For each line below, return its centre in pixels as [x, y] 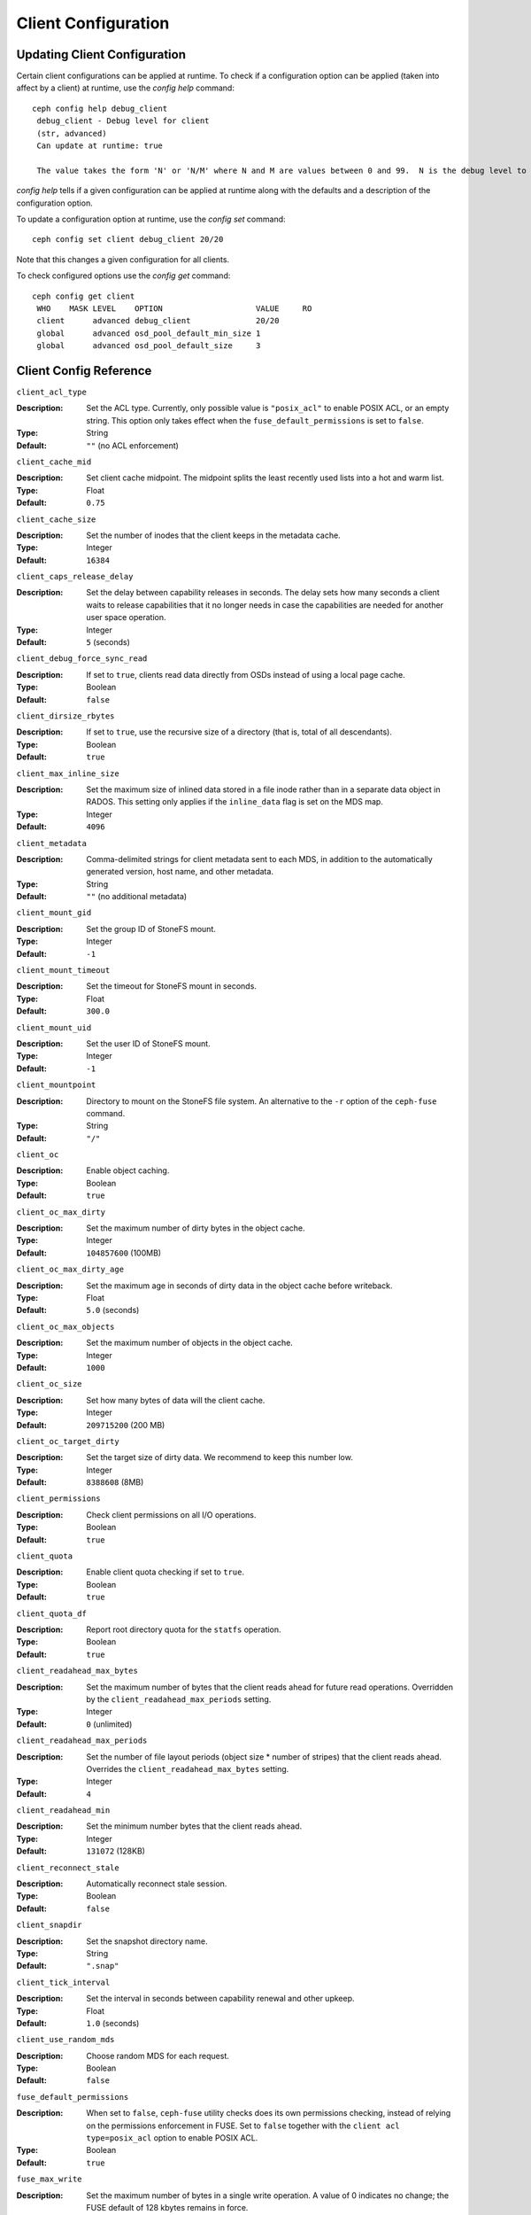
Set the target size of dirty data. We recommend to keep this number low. [219, 1457]
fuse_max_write [50, 2179]
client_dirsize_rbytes [65, 716]
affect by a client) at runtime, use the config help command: [125, 88]
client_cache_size [56, 519]
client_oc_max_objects [65, 1326]
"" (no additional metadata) [137, 897]
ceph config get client [84, 296]
